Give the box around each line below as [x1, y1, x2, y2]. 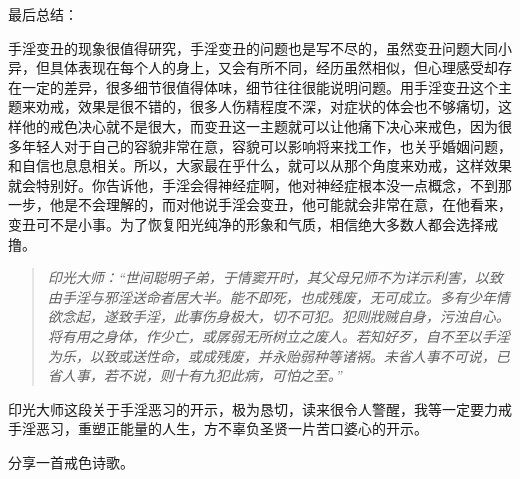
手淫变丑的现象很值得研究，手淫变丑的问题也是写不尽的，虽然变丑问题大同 [8, 37, 498, 58]
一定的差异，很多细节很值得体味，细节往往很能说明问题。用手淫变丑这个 [21, 76, 498, 97]
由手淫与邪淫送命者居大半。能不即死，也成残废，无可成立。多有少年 [47, 286, 496, 307]
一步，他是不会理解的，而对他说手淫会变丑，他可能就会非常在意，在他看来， [8, 194, 512, 215]
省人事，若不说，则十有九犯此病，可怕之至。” [47, 365, 342, 386]
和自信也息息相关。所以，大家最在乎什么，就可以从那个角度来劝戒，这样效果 [8, 155, 512, 176]
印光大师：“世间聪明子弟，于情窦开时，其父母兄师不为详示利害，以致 [47, 267, 503, 288]
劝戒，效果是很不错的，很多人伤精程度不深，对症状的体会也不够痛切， [35, 96, 498, 117]
